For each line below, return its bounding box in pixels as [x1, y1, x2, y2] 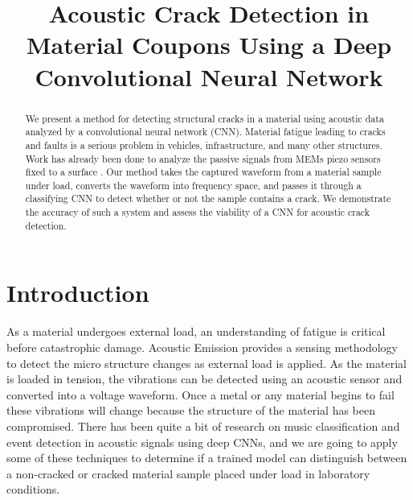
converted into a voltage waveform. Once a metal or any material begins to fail [6, 386, 395, 403]
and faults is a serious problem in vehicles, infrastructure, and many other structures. [25, 138, 382, 151]
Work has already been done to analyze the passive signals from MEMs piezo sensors [25, 151, 381, 165]
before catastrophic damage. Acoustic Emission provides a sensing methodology [6, 338, 398, 355]
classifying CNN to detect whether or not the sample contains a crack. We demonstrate [25, 192, 391, 205]
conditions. [6, 481, 60, 498]
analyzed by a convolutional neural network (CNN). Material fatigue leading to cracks [25, 125, 386, 138]
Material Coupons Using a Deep [26, 28, 392, 61]
